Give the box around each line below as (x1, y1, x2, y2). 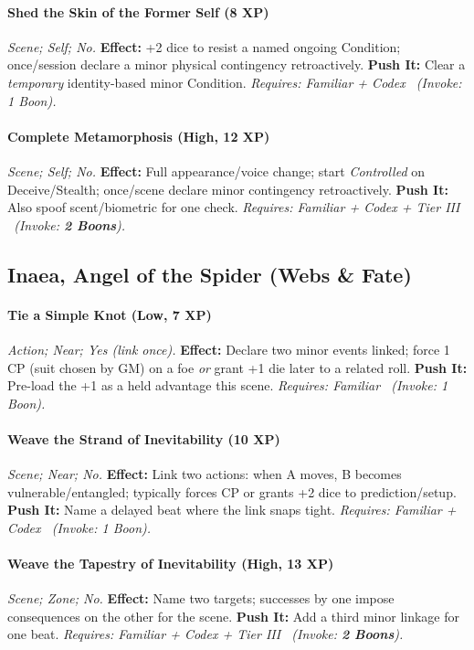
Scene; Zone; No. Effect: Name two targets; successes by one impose (7, 589, 395, 608)
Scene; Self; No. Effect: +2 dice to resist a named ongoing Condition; (7, 37, 401, 56)
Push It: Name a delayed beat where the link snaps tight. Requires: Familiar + (7, 500, 457, 519)
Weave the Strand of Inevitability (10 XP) (7, 429, 280, 448)
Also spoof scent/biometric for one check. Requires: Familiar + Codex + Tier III (7, 197, 460, 217)
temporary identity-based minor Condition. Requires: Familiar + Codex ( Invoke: (7, 72, 462, 91)
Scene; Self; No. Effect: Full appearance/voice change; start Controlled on (7, 161, 426, 180)
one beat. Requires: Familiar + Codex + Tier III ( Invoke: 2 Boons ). (7, 624, 404, 644)
